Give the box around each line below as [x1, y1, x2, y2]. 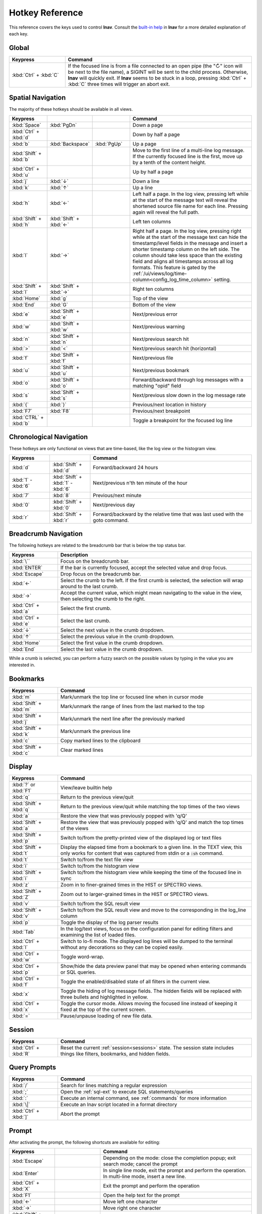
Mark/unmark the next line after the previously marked [60, 715, 185, 722]
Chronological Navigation [9, 433, 88, 441]
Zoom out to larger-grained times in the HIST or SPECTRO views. [60, 891, 209, 898]
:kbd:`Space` [12, 121, 41, 128]
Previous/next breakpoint [132, 407, 190, 414]
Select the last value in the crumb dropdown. [60, 646, 163, 653]
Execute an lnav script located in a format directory [60, 1101, 177, 1108]
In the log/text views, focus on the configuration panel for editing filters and [60, 926, 233, 932]
